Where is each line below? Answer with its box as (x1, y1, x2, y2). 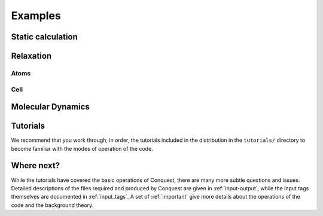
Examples (11, 9, 61, 22)
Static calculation (11, 32, 78, 42)
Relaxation (11, 51, 52, 61)
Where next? (11, 160, 60, 171)
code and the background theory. (11, 201, 94, 209)
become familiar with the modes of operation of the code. (11, 145, 154, 152)
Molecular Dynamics (11, 102, 90, 112)
